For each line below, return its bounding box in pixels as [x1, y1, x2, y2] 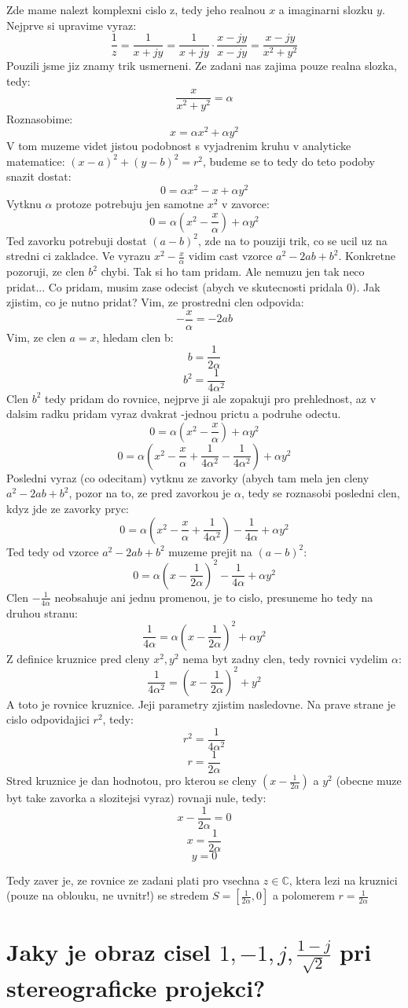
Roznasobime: [6, 110, 73, 126]
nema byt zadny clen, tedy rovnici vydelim [182, 650, 388, 666]
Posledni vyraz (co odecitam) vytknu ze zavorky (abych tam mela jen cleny [6, 469, 369, 486]
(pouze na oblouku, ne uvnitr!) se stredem [6, 887, 209, 904]
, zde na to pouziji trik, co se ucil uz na [198, 232, 388, 248]
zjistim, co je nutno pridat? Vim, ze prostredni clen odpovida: [6, 294, 304, 310]
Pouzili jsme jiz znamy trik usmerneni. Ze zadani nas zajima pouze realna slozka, [6, 57, 397, 74]
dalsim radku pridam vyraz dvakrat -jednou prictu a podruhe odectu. [6, 405, 341, 422]
